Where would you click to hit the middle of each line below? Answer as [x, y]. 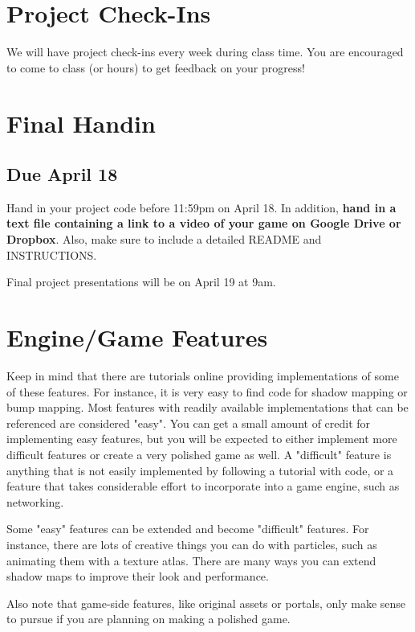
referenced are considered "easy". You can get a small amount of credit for [189, 423]
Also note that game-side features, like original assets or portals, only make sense [206, 603]
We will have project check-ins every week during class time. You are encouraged [205, 52]
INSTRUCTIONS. [52, 254]
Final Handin [81, 123]
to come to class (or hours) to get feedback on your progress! [156, 67]
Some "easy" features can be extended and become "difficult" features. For [188, 529]
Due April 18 [62, 174]
